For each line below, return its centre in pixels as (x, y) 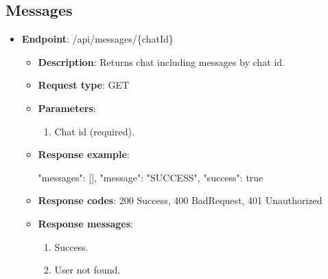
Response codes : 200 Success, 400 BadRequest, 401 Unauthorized (180, 200)
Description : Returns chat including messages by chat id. (161, 62)
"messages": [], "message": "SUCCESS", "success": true (151, 177)
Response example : (84, 154)
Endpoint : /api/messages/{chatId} (97, 39)
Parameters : (67, 108)
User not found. (87, 270)
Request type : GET (84, 85)
